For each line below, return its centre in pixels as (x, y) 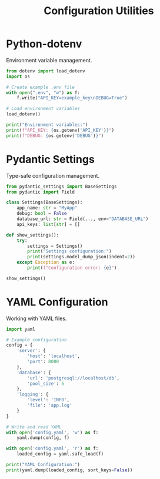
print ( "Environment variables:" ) (47, 125)
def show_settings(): (33, 235)
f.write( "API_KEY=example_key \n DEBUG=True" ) (72, 98)
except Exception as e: (46, 262)
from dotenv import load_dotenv (46, 71)
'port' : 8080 (43, 362)
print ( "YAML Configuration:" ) (43, 465)
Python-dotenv (44, 44)
